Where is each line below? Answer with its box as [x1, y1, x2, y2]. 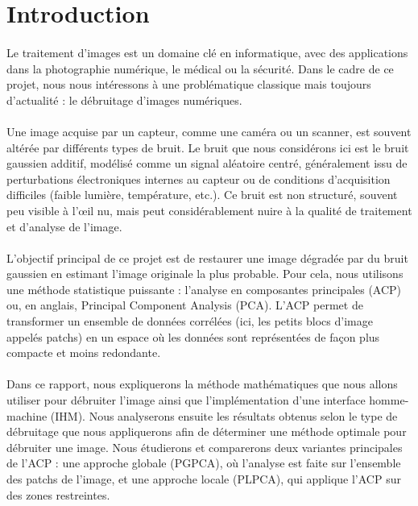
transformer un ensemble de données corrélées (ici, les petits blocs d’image [6, 313, 373, 330]
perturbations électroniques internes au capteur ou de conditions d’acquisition [6, 170, 391, 187]
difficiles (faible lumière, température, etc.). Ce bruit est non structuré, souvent [6, 186, 398, 203]
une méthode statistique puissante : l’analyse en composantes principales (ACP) [6, 280, 402, 297]
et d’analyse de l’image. [6, 218, 122, 234]
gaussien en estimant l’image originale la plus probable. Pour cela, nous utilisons [6, 265, 404, 282]
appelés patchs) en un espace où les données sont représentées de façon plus [6, 328, 380, 345]
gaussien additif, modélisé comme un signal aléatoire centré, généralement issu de [6, 155, 408, 172]
